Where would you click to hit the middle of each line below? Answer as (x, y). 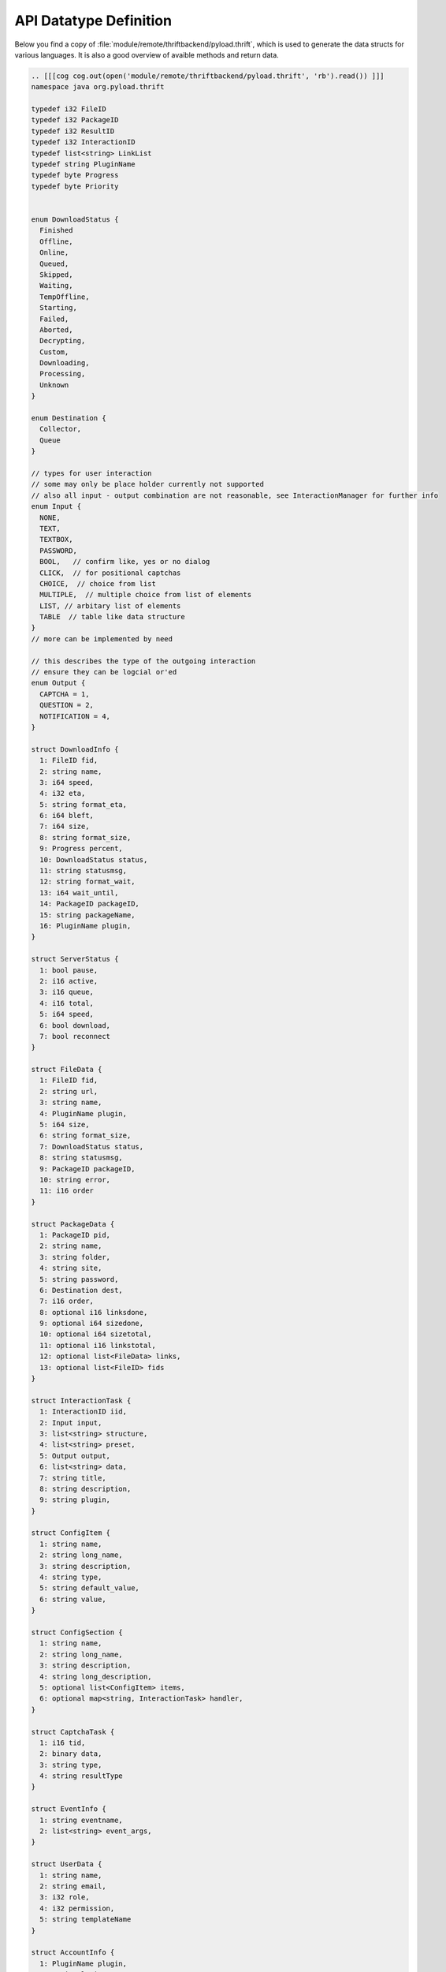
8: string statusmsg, (82, 1158)
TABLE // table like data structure (112, 617)
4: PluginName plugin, (84, 1113)
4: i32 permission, (77, 1908)
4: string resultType (82, 1776)
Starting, (59, 308)
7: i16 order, (67, 1301)
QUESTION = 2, (67, 705)
